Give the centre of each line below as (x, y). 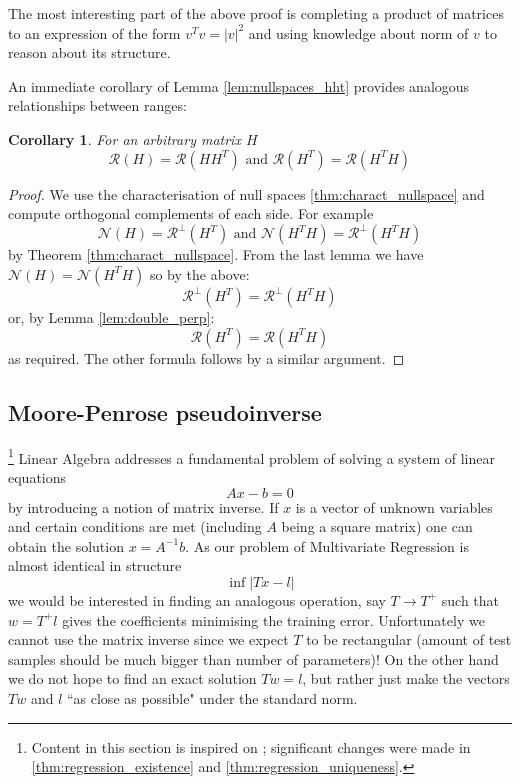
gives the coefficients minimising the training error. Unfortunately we (273, 619)
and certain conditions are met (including (135, 526)
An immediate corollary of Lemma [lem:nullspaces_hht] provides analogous (239, 85)
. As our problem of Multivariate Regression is (327, 545)
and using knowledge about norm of (358, 32)
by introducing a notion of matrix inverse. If (143, 506)
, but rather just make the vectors (406, 678)
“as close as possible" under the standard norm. (212, 697)
